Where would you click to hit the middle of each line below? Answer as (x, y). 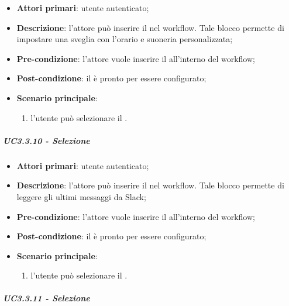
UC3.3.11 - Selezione (47, 298)
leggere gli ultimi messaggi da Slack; (81, 196)
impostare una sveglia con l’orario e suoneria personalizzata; (125, 39)
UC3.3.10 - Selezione (47, 140)
